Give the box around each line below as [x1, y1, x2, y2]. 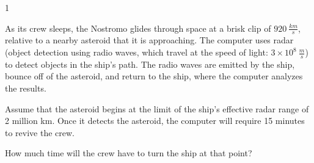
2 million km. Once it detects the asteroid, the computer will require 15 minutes [5, 114, 305, 127]
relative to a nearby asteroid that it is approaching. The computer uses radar [5, 34, 294, 46]
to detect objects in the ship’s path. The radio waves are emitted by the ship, [5, 57, 295, 70]
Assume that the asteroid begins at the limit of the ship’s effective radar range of [5, 102, 309, 115]
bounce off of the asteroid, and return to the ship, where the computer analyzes [5, 70, 303, 82]
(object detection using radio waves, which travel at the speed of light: [5, 46, 268, 59]
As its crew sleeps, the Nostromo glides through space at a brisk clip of [5, 21, 271, 34]
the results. [5, 82, 46, 95]
